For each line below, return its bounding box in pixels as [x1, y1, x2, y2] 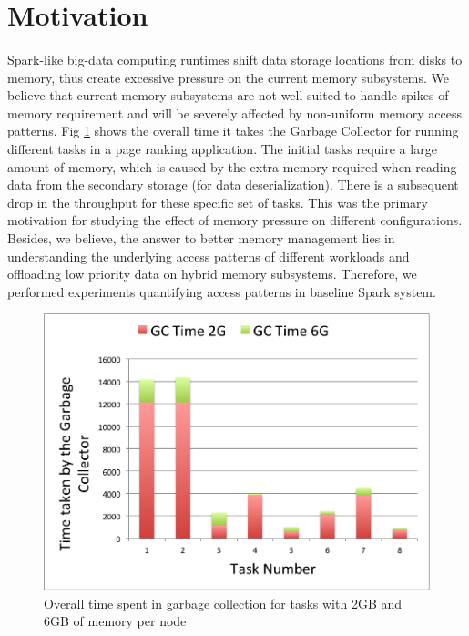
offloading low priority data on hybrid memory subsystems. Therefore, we [7, 264, 417, 283]
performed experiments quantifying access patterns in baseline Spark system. [7, 282, 436, 301]
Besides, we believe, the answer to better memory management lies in [7, 228, 395, 247]
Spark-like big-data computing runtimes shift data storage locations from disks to [7, 49, 463, 68]
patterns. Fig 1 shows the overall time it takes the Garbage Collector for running [7, 121, 459, 140]
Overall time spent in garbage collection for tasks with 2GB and [44, 593, 403, 612]
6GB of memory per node [44, 611, 187, 631]
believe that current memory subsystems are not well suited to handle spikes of [7, 86, 449, 105]
